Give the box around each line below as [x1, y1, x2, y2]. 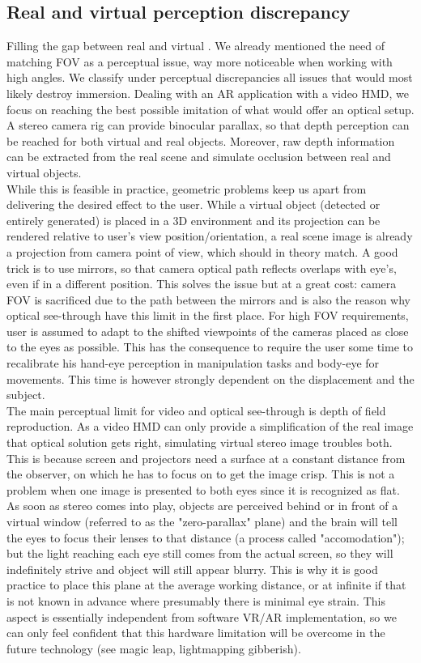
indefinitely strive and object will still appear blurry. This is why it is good [6, 560, 378, 577]
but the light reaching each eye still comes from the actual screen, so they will [6, 545, 393, 562]
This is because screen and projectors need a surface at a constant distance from [6, 449, 406, 466]
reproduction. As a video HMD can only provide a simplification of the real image [6, 418, 414, 435]
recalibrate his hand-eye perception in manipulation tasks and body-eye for [6, 355, 380, 372]
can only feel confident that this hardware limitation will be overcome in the [6, 624, 385, 641]
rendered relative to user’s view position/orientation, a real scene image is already [6, 227, 413, 244]
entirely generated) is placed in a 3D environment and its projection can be [6, 211, 381, 228]
